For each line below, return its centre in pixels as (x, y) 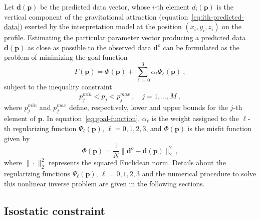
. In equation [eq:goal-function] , (91, 118)
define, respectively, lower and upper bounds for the (149, 107)
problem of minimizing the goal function (66, 57)
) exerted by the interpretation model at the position (101, 26)
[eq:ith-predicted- (218, 16)
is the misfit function (220, 128)
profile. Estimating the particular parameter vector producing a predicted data (125, 37)
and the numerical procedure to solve (199, 173)
